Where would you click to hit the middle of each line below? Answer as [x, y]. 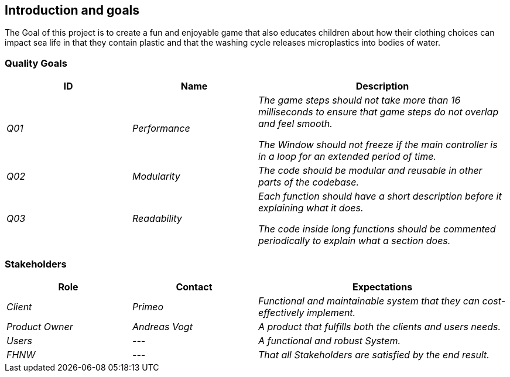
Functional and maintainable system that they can [369, 301]
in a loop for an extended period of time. [347, 157]
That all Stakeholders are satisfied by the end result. [374, 354]
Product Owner [40, 326]
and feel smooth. [295, 124]
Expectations [382, 287]
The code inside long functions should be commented [377, 229]
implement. [331, 312]
